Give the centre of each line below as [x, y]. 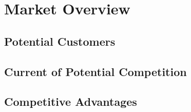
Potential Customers [60, 41]
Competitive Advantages [71, 101]
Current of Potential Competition [95, 71]
